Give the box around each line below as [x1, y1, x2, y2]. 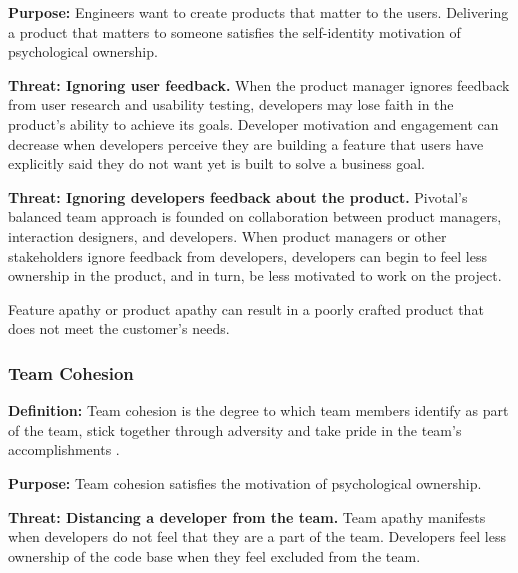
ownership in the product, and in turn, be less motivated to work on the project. [8, 265, 502, 286]
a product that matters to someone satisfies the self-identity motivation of [8, 21, 461, 42]
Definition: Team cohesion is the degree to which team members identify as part [8, 400, 509, 421]
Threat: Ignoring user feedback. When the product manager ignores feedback [8, 74, 510, 95]
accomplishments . [8, 439, 120, 460]
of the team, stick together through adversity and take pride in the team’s [8, 419, 462, 440]
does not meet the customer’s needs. [8, 318, 230, 339]
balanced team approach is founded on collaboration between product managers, [8, 206, 502, 227]
